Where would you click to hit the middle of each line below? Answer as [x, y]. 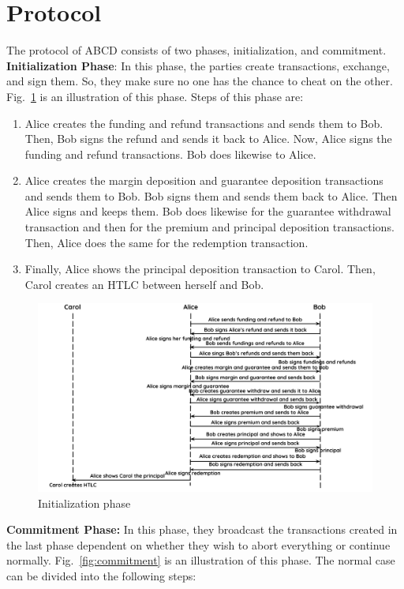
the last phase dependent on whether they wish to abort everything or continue [198, 544]
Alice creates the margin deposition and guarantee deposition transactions [204, 180]
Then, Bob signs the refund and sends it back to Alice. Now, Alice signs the [208, 139]
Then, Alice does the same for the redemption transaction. [166, 242]
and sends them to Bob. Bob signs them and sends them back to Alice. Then [211, 195]
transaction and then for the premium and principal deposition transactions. [209, 227]
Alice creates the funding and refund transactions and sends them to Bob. [204, 123]
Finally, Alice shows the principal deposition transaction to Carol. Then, [200, 269]
